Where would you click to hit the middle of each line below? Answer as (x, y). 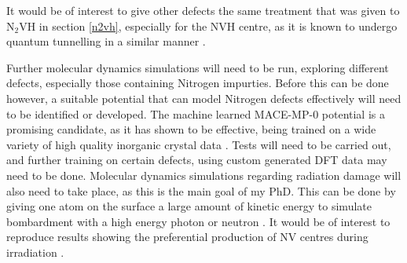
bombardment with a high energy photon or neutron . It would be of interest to (198, 221)
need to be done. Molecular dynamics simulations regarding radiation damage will (204, 175)
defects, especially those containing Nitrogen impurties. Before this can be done (198, 83)
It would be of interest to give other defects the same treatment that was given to (203, 10)
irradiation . (35, 252)
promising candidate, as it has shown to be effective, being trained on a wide (191, 129)
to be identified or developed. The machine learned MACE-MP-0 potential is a (196, 113)
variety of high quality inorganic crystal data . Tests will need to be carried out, (199, 144)
